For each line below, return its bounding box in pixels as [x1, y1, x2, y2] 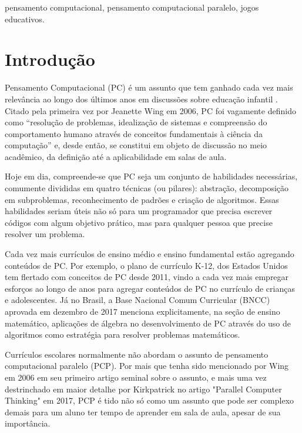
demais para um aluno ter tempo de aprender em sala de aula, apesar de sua [5, 405, 281, 418]
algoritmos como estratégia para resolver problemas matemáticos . [5, 328, 240, 341]
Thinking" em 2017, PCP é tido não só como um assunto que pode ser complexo [5, 394, 294, 407]
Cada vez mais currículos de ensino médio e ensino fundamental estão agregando [5, 248, 294, 260]
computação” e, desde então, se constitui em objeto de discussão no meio [5, 139, 267, 151]
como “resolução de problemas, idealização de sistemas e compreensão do [5, 116, 267, 128]
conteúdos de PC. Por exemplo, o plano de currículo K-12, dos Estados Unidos [5, 259, 288, 271]
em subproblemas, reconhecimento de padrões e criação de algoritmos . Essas [5, 193, 279, 205]
